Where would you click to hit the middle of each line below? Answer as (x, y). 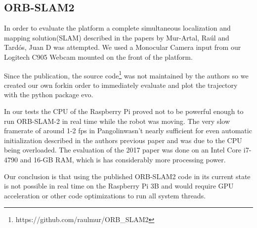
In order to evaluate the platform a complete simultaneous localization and (117, 28)
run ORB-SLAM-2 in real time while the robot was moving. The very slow (117, 121)
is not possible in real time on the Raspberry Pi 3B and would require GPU (119, 186)
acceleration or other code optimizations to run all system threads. (105, 195)
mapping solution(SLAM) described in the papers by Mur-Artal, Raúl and (117, 37)
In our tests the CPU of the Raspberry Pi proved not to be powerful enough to (124, 111)
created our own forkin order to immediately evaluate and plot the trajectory (121, 85)
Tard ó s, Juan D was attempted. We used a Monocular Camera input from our (123, 47)
